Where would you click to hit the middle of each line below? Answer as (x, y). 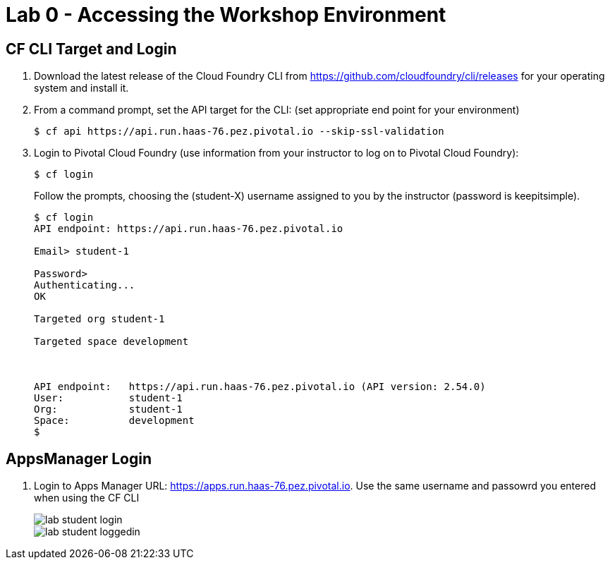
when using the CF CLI (87, 498)
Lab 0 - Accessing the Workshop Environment (226, 15)
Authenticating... (85, 285)
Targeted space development (111, 342)
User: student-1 (108, 398)
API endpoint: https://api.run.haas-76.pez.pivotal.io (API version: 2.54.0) (260, 387)
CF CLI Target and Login (91, 49)
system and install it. (81, 88)
